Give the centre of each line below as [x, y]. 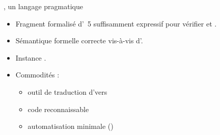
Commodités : [37, 75]
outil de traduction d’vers [67, 91]
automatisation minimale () [71, 126]
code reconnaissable [58, 109]
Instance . [31, 57]
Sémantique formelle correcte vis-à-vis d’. [79, 40]
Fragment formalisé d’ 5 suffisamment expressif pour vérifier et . [116, 23]
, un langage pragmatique [44, 6]
